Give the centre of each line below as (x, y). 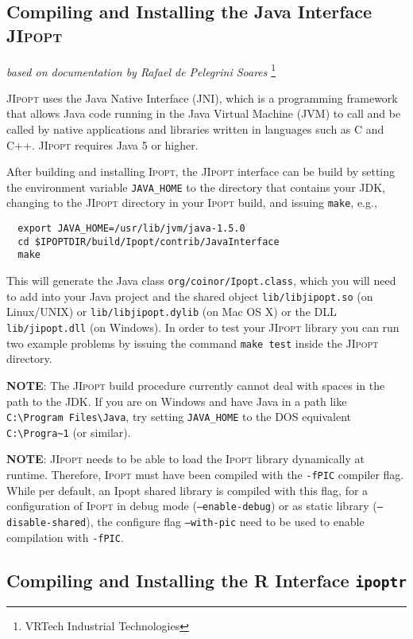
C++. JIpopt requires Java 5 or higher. (102, 144)
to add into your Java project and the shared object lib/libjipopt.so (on (190, 296)
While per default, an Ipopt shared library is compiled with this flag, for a (187, 490)
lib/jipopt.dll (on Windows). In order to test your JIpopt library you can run (203, 327)
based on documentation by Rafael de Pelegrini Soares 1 (141, 70)
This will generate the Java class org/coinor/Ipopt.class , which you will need (201, 281)
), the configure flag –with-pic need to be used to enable (225, 521)
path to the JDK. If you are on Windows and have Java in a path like (177, 401)
